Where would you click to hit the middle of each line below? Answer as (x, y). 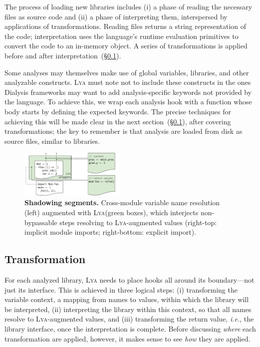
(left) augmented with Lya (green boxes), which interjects (112, 212)
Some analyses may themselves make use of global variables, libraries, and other (127, 72)
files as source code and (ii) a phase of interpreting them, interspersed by (116, 16)
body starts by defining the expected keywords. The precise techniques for (118, 111)
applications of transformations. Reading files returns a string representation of (126, 26)
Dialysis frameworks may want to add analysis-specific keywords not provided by (128, 92)
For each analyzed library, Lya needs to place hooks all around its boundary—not (130, 279)
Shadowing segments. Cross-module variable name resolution (122, 202)
